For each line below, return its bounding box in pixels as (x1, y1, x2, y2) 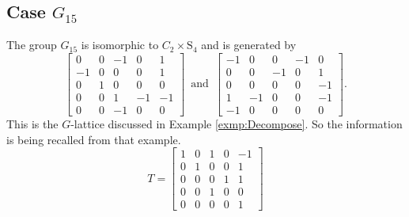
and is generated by (201, 36, 297, 53)
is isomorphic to (81, 36, 159, 53)
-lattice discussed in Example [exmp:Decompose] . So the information (70, 115, 403, 131)
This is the (6, 115, 59, 131)
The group (6, 36, 57, 53)
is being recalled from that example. (6, 131, 181, 147)
